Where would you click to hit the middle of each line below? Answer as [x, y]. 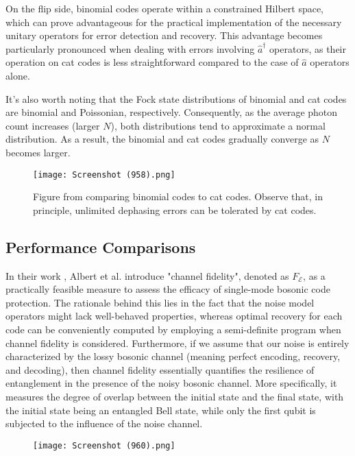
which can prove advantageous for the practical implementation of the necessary [174, 22]
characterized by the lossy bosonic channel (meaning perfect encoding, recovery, [173, 356]
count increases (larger [53, 125]
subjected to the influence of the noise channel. [104, 423]
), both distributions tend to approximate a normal [218, 125]
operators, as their [308, 48]
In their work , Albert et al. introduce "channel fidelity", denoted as [147, 275]
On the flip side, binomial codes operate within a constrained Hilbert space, [165, 8]
